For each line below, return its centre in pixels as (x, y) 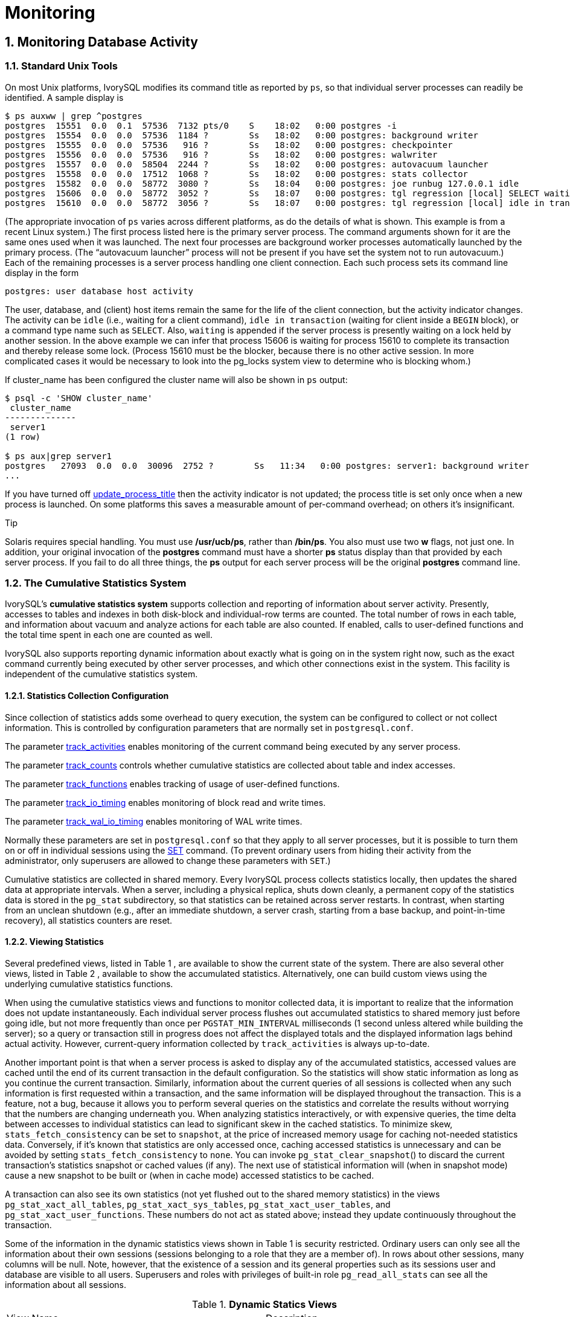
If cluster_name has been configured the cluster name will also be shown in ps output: (176, 379)
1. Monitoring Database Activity (101, 42)
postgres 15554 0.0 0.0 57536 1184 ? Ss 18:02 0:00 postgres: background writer (242, 135)
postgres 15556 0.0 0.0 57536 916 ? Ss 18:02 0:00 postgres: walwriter (221, 154)
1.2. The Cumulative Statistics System (96, 583)
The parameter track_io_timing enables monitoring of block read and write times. (165, 802)
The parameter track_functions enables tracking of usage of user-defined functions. (172, 784)
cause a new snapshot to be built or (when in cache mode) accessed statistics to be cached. (190, 1175)
